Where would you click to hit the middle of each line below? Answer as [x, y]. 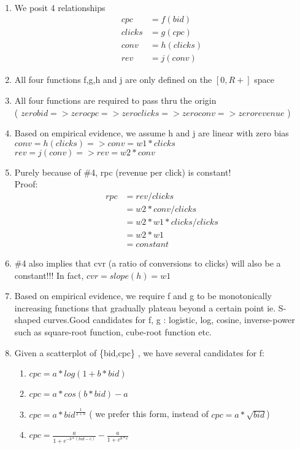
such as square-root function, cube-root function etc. [113, 332]
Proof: [26, 184]
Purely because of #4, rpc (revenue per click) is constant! [123, 172]
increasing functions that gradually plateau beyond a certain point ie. [145, 307]
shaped [28, 320]
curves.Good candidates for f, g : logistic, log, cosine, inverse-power [169, 320]
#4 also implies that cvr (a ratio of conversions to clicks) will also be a [148, 263]
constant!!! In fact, [49, 275]
